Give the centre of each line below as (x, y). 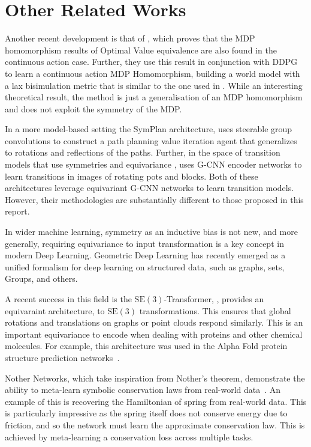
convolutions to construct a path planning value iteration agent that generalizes (151, 140)
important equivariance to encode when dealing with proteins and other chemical (154, 334)
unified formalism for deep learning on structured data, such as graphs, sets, (145, 266)
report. (17, 211)
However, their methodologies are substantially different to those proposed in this (154, 199)
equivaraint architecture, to (55, 310)
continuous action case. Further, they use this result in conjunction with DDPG (151, 62)
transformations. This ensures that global (215, 310)
